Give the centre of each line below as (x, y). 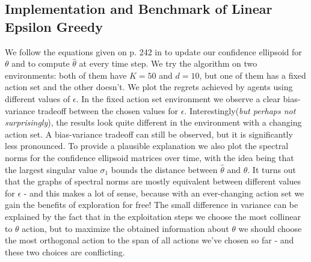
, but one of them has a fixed (253, 75)
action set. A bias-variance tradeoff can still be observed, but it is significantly (149, 134)
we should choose (270, 228)
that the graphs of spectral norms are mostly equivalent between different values (153, 181)
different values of (38, 98)
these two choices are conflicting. (65, 251)
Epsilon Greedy (54, 26)
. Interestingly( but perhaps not (240, 110)
